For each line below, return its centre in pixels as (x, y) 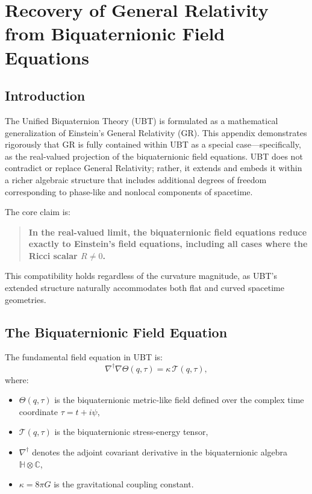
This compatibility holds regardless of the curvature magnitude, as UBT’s (141, 276)
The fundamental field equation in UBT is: (84, 357)
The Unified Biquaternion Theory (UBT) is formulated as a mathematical (142, 120)
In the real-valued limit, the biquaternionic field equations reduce (168, 232)
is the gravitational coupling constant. (124, 484)
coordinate (39, 411)
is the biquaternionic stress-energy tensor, (131, 432)
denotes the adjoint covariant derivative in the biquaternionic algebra (160, 452)
